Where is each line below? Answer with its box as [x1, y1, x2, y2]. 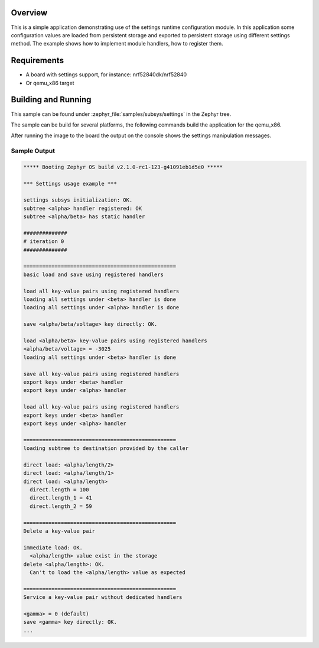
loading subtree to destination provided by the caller [23, 445, 189, 452]
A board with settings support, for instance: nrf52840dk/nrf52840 [25, 71, 187, 78]
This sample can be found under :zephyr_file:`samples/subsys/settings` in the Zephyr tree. [11, 110, 232, 118]
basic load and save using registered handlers [23, 271, 164, 278]
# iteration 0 [23, 238, 64, 245]
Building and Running [11, 95, 92, 105]
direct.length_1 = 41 [30, 494, 93, 501]
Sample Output [11, 147, 56, 155]
